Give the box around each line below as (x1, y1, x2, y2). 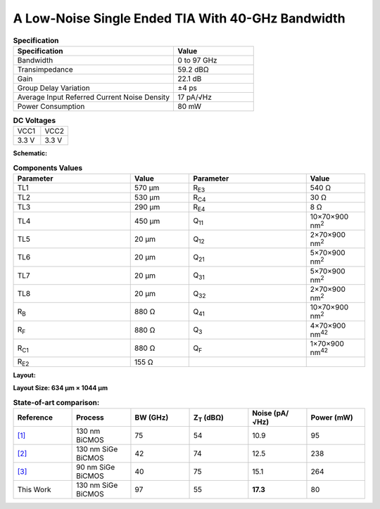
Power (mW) (310, 413, 353, 423)
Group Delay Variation (17, 83, 91, 93)
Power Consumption (17, 101, 85, 111)
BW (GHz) (134, 413, 169, 423)
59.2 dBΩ (177, 64, 209, 74)
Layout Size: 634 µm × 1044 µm (13, 384, 108, 392)
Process (76, 413, 105, 423)
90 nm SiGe (76, 463, 115, 472)
